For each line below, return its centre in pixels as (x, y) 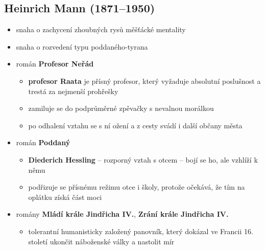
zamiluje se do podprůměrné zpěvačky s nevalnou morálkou (121, 108)
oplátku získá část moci (65, 197)
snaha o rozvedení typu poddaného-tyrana (82, 46)
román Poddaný (43, 142)
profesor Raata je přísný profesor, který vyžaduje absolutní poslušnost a (144, 81)
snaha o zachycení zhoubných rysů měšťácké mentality (101, 29)
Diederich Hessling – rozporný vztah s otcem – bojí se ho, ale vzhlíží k (143, 159)
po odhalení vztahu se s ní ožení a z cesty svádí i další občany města (135, 125)
